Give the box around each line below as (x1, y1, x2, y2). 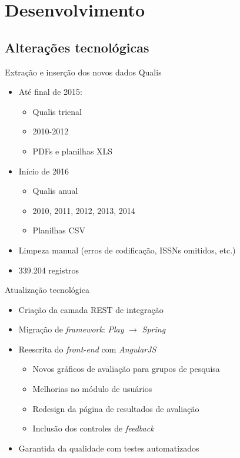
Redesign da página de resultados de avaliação (32, 402, 199, 414)
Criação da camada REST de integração (18, 303, 164, 315)
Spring (142, 323, 166, 335)
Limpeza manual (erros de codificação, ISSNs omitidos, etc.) (18, 243, 236, 256)
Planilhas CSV (32, 224, 85, 236)
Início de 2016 (18, 164, 69, 177)
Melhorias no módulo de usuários (32, 383, 152, 395)
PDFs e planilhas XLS (32, 144, 113, 157)
